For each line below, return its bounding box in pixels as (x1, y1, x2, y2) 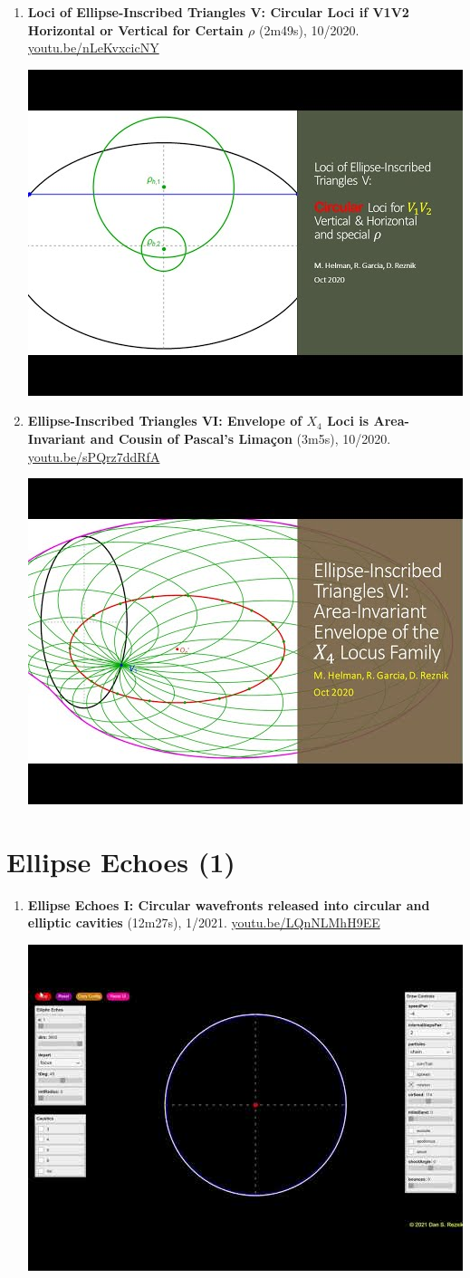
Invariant (27, 428, 86, 447)
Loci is (327, 411, 369, 430)
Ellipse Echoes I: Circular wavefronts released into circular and (27, 895, 430, 914)
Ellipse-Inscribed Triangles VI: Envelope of (27, 411, 302, 430)
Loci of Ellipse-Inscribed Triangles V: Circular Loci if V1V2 (27, 3, 409, 21)
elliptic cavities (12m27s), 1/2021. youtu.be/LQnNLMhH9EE (27, 913, 380, 932)
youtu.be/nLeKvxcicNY (27, 38, 159, 57)
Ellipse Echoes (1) (6, 842, 235, 879)
